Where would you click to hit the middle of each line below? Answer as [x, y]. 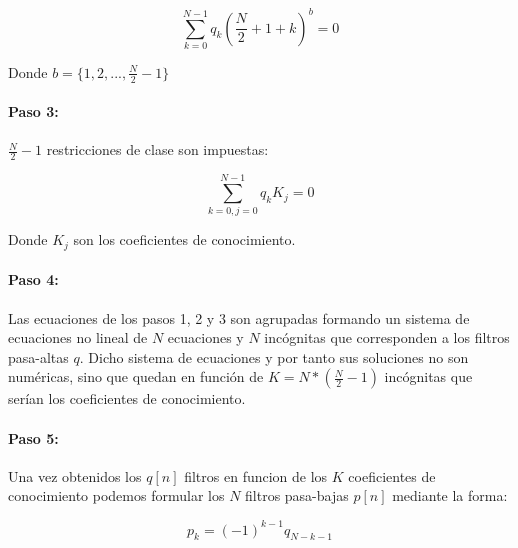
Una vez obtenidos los [75, 475]
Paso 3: [33, 111]
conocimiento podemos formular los [116, 495]
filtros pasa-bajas [297, 495]
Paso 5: [33, 437]
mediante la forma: [450, 495]
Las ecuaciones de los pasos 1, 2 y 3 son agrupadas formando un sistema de [239, 317]
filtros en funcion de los [256, 475]
